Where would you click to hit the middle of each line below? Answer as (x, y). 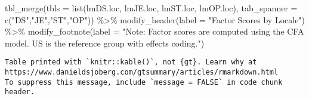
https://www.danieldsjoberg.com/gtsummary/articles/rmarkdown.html (142, 72)
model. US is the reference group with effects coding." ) (105, 43)
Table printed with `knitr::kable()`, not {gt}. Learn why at (131, 62)
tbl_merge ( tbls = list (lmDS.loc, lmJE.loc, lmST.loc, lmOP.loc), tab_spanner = (151, 8)
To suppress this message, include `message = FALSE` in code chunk (144, 82)
